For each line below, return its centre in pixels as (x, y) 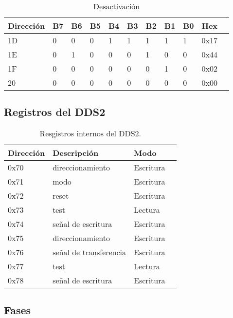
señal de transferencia (90, 252)
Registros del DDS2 (55, 112)
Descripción (76, 153)
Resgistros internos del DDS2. (90, 133)
